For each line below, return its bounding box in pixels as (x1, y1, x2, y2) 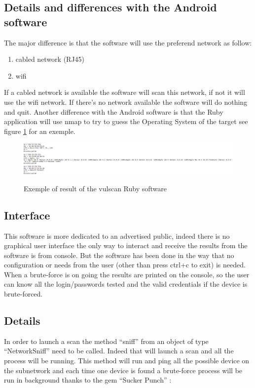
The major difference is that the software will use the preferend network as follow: (4, 37, 252, 47)
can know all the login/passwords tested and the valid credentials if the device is (4, 279, 248, 289)
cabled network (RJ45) (15, 54, 85, 64)
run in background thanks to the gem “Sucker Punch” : (4, 375, 172, 385)
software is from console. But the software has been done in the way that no (4, 250, 234, 260)
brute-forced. (4, 289, 43, 299)
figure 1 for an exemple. (4, 126, 75, 136)
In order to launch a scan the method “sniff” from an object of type (4, 336, 209, 346)
